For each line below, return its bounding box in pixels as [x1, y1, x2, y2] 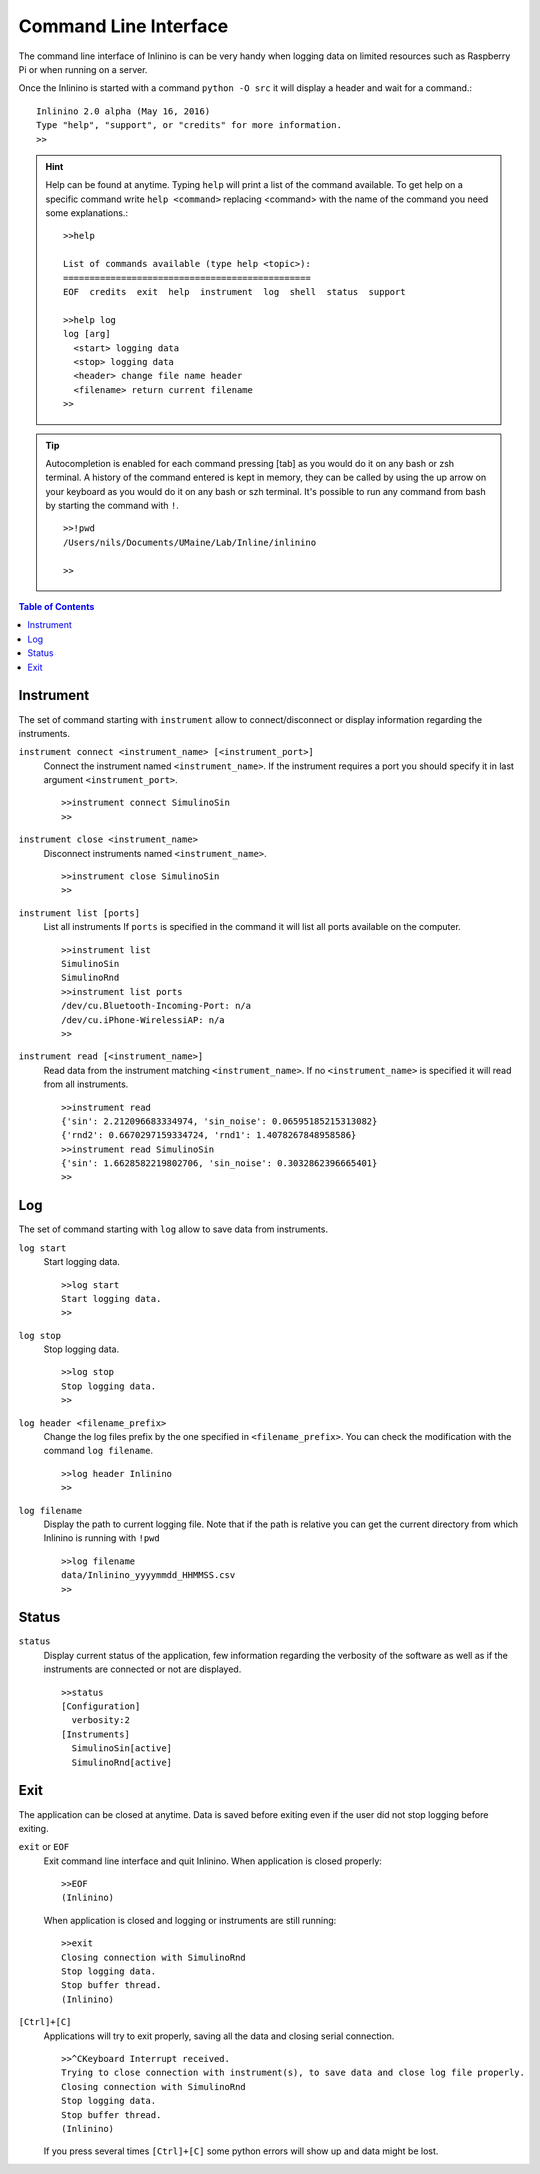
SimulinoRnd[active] [71, 1756, 173, 1768]
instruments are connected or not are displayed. [43, 1663, 242, 1675]
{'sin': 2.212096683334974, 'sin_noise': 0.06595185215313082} [61, 1115, 378, 1127]
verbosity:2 [71, 1715, 130, 1726]
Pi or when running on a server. [18, 63, 148, 75]
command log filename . [43, 1445, 154, 1457]
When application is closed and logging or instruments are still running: [43, 1914, 337, 1926]
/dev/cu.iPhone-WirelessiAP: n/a [61, 1014, 225, 1025]
